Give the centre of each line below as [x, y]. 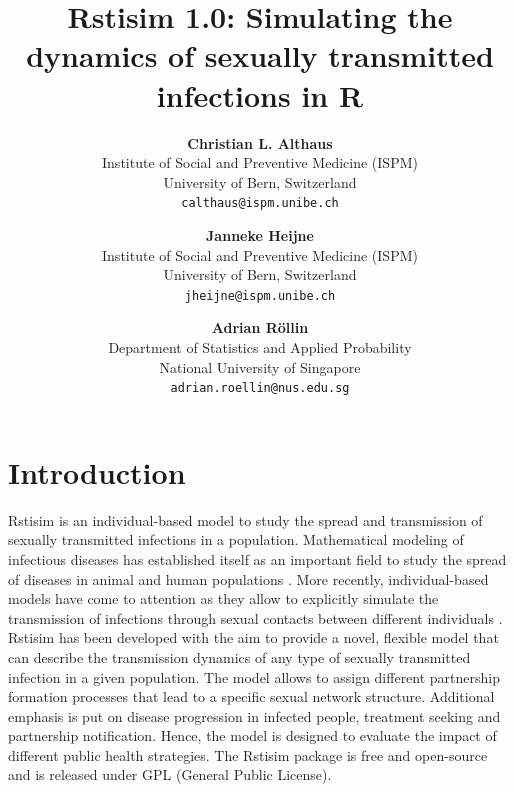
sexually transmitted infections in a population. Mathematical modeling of [236, 539]
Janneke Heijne [260, 234]
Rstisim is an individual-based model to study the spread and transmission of [245, 519]
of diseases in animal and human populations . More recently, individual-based [248, 578]
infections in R [260, 94]
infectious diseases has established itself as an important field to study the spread [257, 558]
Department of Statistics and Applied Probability [260, 346]
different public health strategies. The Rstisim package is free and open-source [248, 754]
